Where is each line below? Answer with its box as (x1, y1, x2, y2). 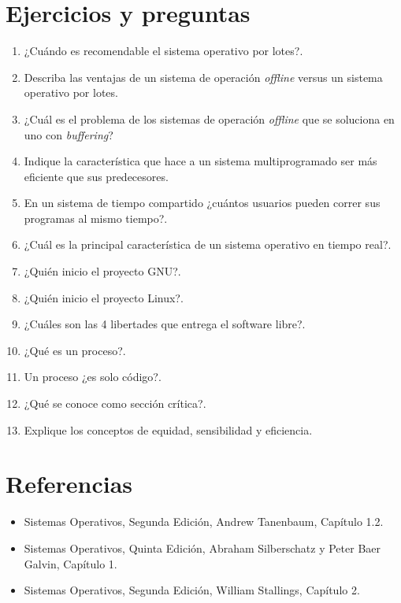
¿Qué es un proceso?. (24, 342, 126, 358)
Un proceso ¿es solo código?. (24, 368, 162, 385)
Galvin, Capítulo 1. (24, 555, 117, 572)
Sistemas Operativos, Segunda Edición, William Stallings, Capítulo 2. (24, 582, 360, 598)
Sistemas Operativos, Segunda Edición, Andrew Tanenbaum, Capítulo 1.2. (24, 513, 384, 530)
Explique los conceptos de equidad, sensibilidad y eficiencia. (24, 421, 313, 438)
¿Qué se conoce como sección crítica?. (24, 395, 206, 412)
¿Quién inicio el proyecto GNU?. (24, 263, 181, 279)
